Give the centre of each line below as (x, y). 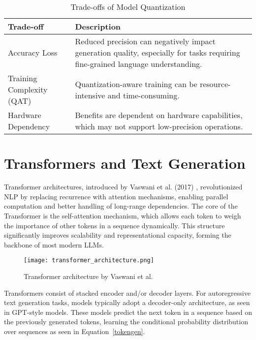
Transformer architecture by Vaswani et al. (88, 276)
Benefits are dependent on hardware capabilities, (159, 115)
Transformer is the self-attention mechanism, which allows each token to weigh (123, 215)
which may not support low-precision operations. (159, 126)
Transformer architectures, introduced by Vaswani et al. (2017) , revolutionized (123, 187)
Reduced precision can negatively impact (145, 41)
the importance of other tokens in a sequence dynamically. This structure (114, 225)
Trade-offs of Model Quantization (128, 7)
